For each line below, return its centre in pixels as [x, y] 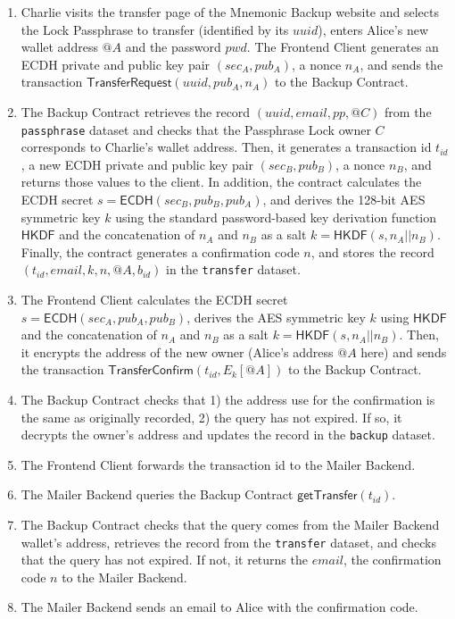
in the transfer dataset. [233, 269]
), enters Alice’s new [373, 29]
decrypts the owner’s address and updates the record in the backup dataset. [228, 435]
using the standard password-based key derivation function [276, 217]
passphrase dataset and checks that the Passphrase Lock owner [196, 129]
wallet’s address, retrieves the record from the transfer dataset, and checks [228, 542]
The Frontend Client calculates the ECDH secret [154, 300]
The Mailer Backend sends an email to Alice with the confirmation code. [219, 607]
